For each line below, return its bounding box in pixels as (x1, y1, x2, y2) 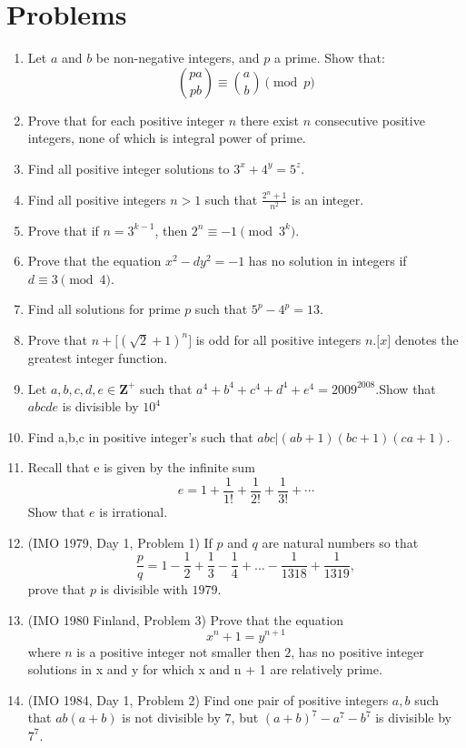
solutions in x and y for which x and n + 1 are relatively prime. (27, 660, 382, 679)
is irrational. (99, 502, 168, 521)
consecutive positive (314, 110, 425, 129)
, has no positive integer (291, 642, 424, 661)
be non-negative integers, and (95, 48, 260, 67)
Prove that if (27, 220, 99, 239)
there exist (240, 110, 300, 129)
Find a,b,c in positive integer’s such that (27, 427, 253, 446)
